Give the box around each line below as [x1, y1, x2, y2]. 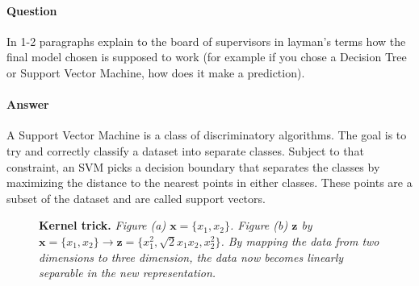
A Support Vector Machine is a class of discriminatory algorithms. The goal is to [6, 126, 407, 143]
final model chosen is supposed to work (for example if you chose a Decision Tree [6, 48, 407, 65]
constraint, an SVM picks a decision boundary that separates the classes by [6, 158, 380, 175]
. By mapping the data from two [220, 232, 379, 249]
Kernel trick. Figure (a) [39, 217, 166, 234]
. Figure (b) [229, 217, 288, 234]
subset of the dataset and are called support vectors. [6, 189, 266, 206]
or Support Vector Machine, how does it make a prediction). [6, 64, 305, 81]
